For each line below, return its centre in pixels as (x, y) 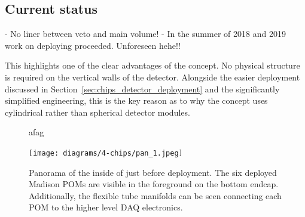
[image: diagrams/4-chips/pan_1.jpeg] (106, 153)
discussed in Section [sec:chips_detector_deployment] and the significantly (142, 89)
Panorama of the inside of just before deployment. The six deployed (153, 172)
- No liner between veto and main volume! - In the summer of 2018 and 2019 (145, 34)
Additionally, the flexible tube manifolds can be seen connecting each (155, 195)
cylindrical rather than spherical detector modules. (97, 112)
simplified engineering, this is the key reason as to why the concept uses (136, 100)
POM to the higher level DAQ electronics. (106, 207)
